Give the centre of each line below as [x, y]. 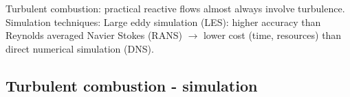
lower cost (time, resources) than [272, 35]
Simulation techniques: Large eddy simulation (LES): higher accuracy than [163, 22]
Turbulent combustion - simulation [132, 85]
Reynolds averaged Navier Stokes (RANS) [94, 35]
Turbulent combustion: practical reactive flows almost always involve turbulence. [175, 8]
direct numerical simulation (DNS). [80, 48]
